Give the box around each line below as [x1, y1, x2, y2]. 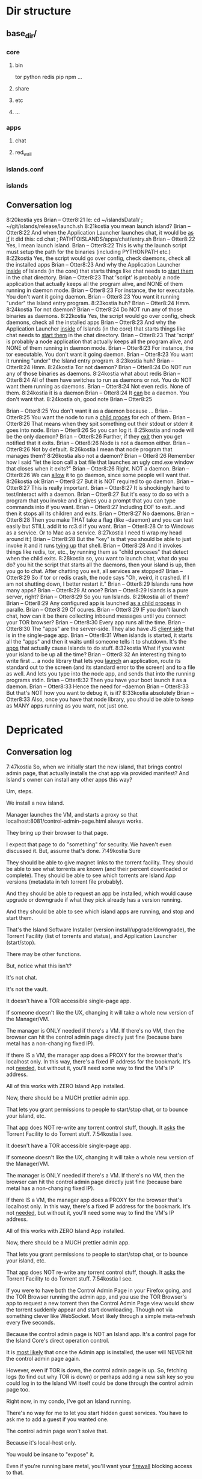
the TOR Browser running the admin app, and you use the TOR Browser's [6, 1293, 188, 1300]
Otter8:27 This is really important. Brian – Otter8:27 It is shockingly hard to [6, 484, 191, 491]
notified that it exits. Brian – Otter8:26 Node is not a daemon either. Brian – [6, 439, 191, 446]
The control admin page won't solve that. [6, 1427, 108, 1434]
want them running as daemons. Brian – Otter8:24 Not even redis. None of [6, 382, 191, 390]
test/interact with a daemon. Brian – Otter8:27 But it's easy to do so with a [6, 490, 189, 498]
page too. [6, 1386, 30, 1393]
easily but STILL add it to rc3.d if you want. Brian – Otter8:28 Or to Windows [6, 522, 194, 530]
